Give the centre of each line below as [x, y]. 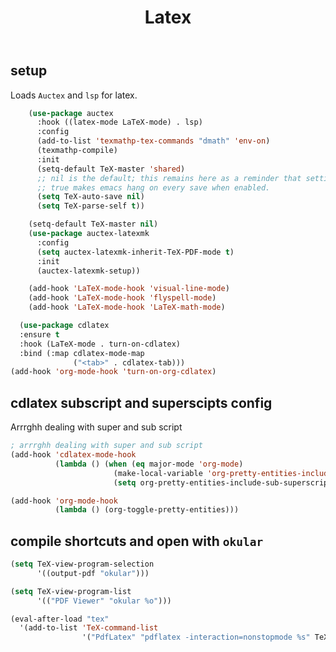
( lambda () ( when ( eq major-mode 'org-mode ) [149, 464]
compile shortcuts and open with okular [137, 541]
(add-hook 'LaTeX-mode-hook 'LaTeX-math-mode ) [127, 307]
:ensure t [39, 334]
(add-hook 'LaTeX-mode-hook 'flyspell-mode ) [122, 298]
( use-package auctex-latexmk [89, 234]
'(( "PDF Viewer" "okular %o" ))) [104, 601]
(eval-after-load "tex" [60, 619]
